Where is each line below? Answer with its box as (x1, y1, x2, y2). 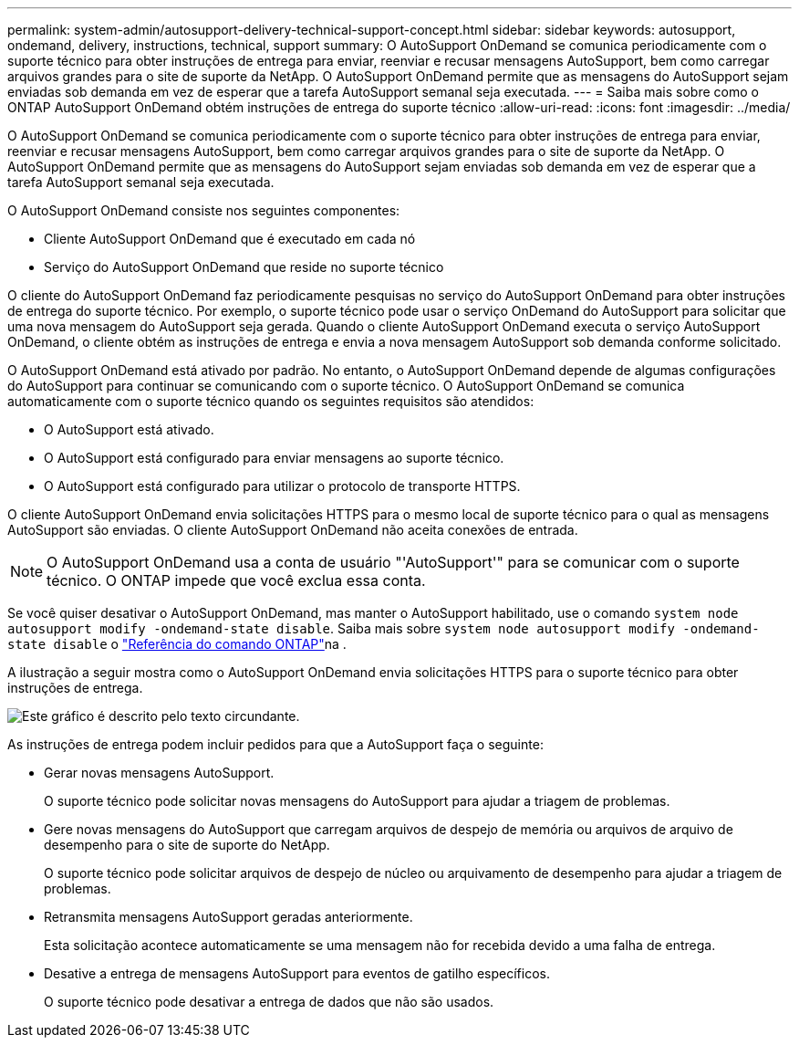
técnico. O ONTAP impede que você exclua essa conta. (47, 571, 426, 590)
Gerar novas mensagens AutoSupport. (44, 765, 275, 780)
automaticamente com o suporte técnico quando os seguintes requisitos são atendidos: (7, 393, 534, 409)
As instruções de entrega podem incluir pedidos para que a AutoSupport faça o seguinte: (7, 737, 544, 752)
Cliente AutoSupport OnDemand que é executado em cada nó (44, 231, 416, 246)
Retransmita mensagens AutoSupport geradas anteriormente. (44, 909, 413, 925)
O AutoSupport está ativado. (44, 422, 214, 437)
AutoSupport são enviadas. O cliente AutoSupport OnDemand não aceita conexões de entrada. (7, 522, 578, 538)
